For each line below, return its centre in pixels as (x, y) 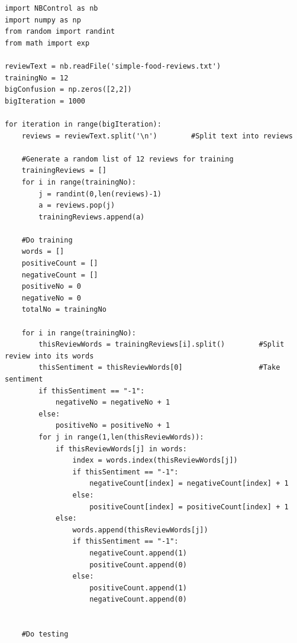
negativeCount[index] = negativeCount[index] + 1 (189, 484)
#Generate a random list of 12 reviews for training (127, 159)
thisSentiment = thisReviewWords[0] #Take (159, 368)
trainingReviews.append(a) (92, 217)
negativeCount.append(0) (138, 600)
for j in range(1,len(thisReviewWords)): (121, 437)
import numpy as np (43, 20)
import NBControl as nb (51, 8)
